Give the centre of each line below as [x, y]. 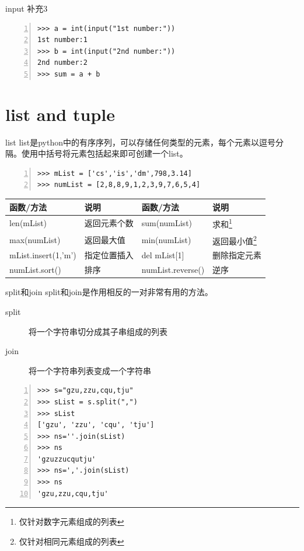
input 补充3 [27, 8]
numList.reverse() [173, 270]
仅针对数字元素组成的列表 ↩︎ [71, 521]
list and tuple [60, 114]
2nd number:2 [62, 63]
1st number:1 [62, 40]
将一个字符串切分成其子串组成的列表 [98, 331]
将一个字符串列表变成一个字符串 [90, 370]
